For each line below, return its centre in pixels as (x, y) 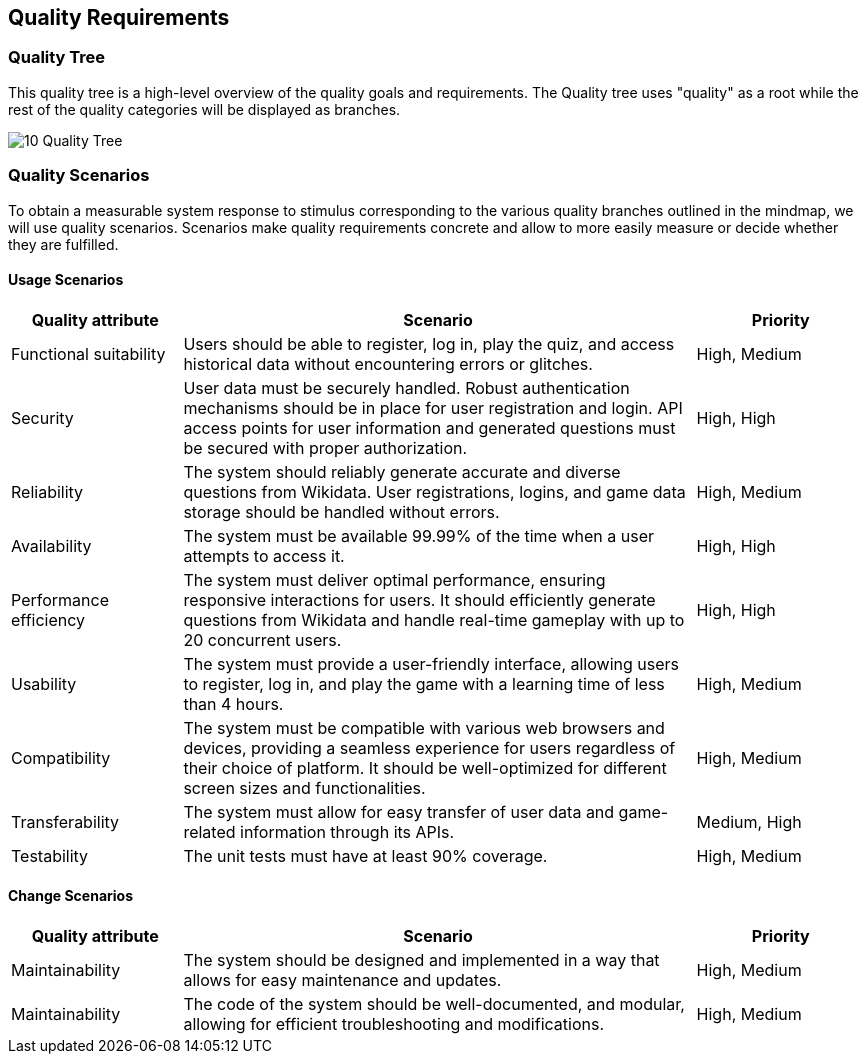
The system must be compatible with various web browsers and (424, 727)
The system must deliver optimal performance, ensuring (394, 579)
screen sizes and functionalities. (304, 787)
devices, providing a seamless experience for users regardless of (429, 747)
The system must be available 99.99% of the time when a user (419, 535)
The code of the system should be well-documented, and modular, (434, 1003)
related (209, 831)
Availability (51, 545)
